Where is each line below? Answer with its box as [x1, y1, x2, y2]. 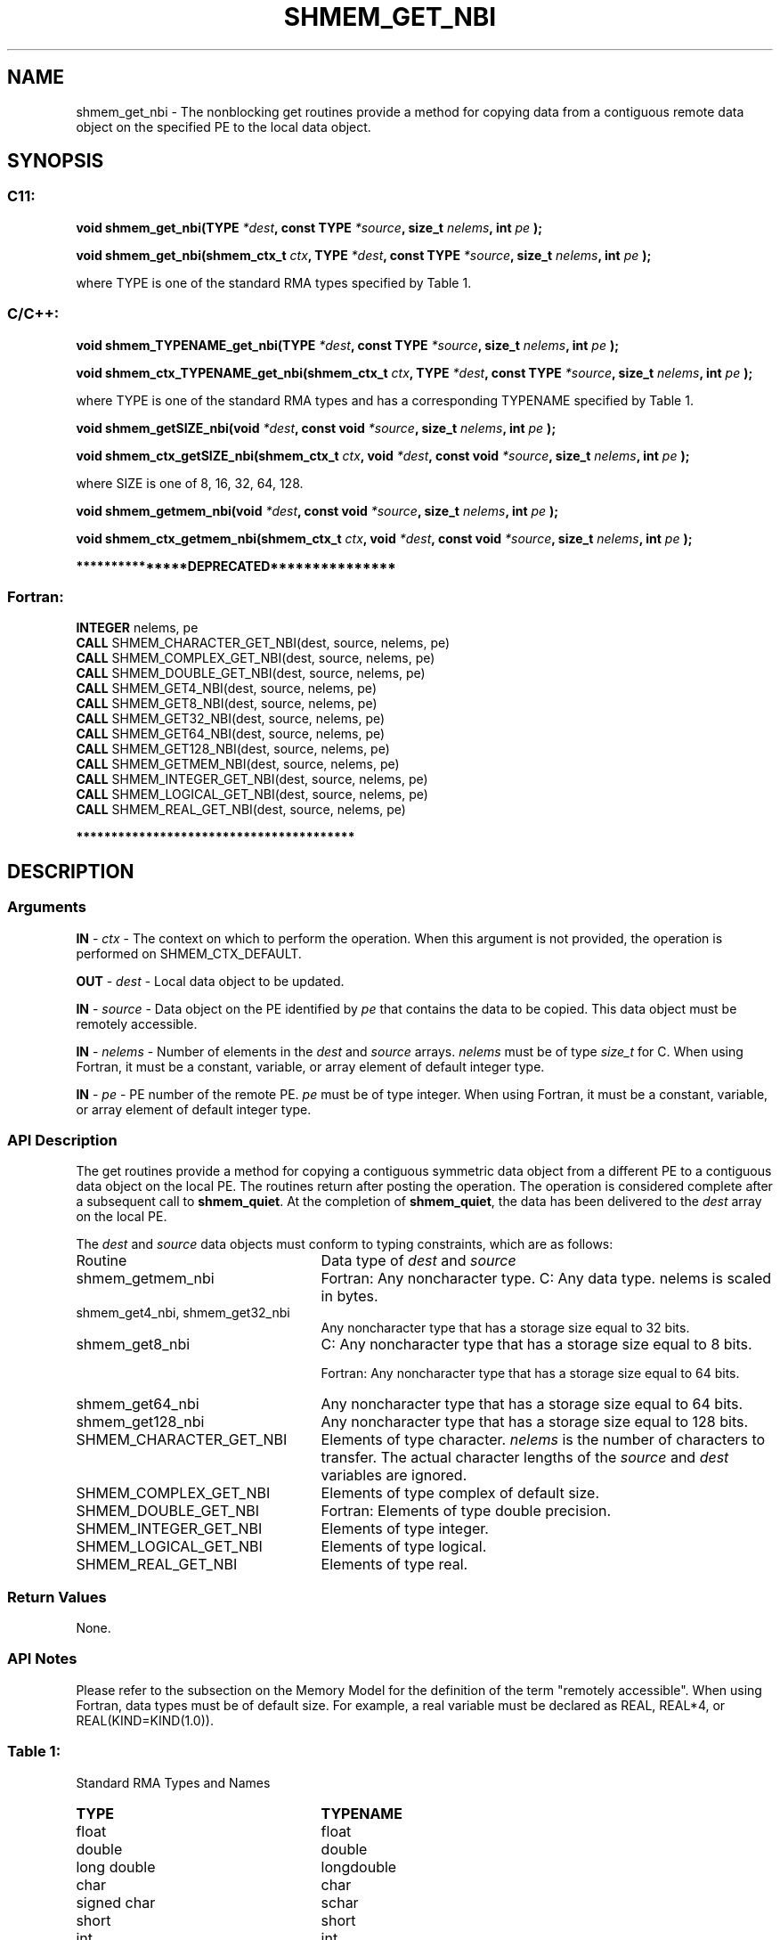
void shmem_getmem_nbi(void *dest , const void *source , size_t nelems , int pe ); [76, 502, 559, 518]
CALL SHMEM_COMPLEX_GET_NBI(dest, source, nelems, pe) [76, 650, 435, 666]
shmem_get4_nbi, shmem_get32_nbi [76, 1305, 290, 1321]
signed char [76, 1893, 156, 1911]
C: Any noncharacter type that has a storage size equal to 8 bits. [321, 1335, 752, 1354]
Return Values [7, 1587, 107, 1606]
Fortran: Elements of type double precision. [321, 1502, 612, 1520]
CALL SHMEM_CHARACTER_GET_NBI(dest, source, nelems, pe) [76, 635, 451, 651]
